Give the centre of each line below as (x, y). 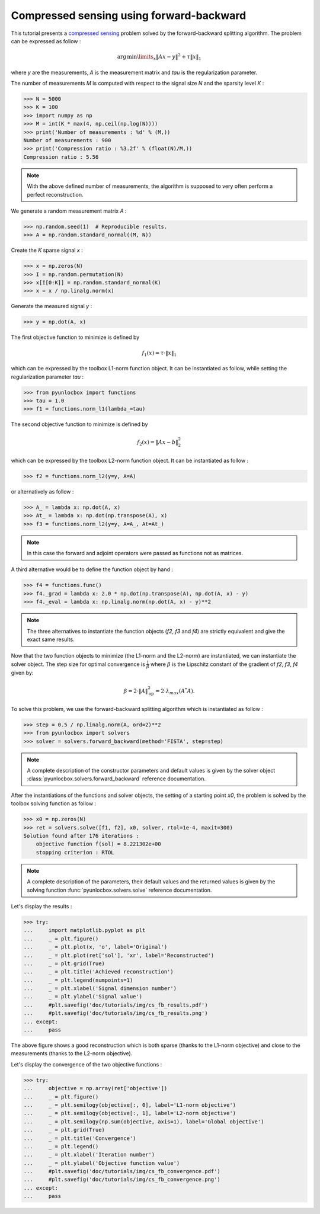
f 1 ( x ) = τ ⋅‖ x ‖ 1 (159, 354)
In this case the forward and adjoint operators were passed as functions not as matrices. (135, 553)
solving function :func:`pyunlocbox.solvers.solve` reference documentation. (119, 890)
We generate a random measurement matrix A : (69, 211)
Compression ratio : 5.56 (61, 157)
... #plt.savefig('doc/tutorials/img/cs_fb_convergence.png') (122, 1180)
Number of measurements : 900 (67, 140)
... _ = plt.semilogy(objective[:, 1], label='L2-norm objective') (130, 1113)
